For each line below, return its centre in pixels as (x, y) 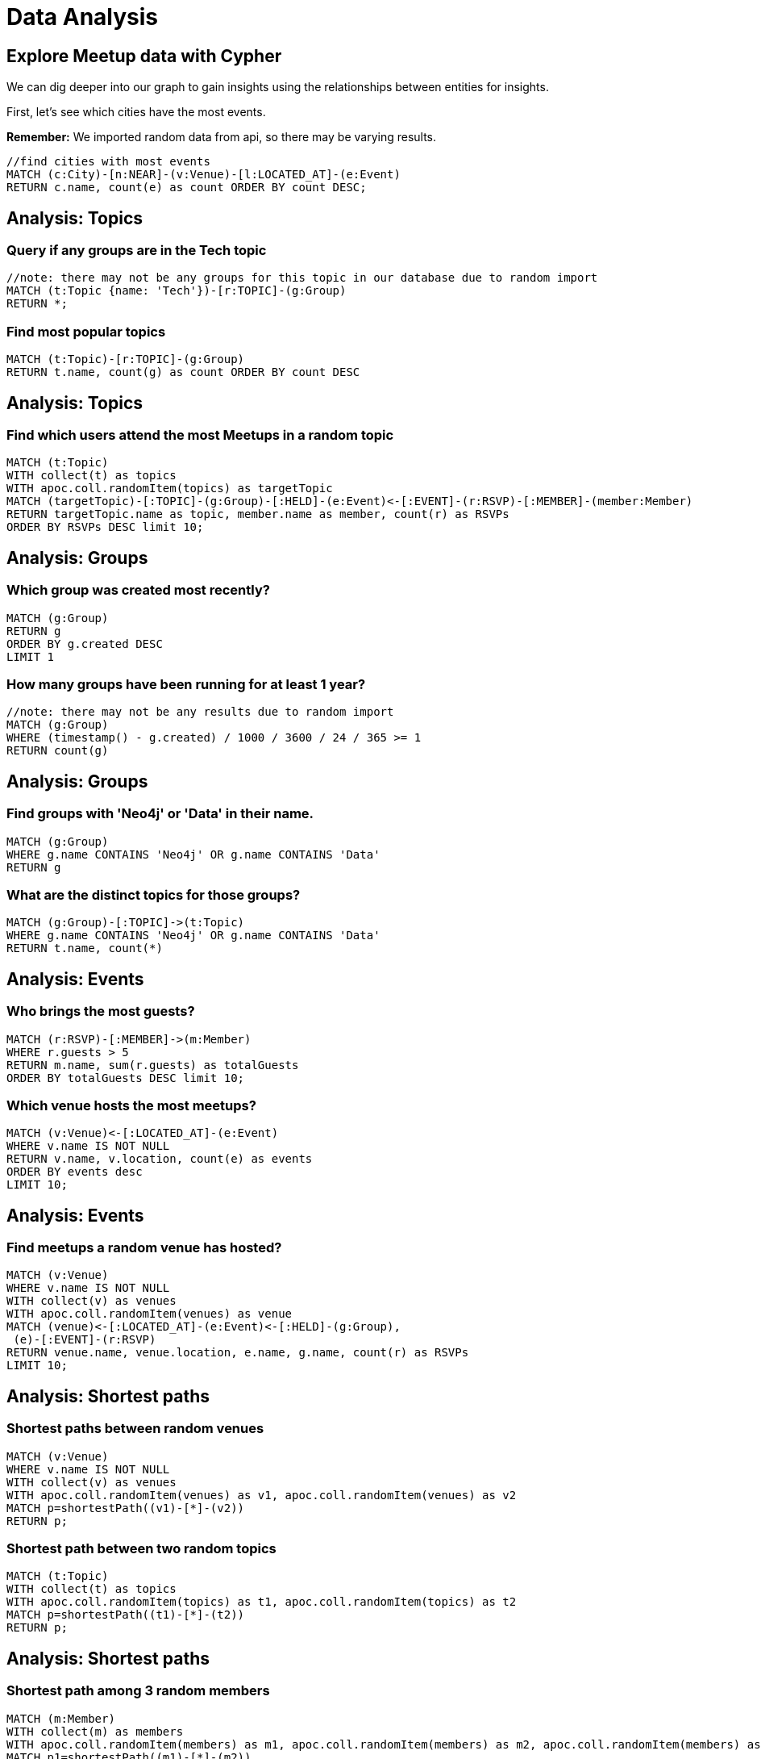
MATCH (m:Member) (61, 1718)
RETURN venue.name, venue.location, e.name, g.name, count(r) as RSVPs (238, 1353)
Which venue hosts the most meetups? (131, 1105)
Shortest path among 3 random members (138, 1691)
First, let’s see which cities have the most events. (136, 112)
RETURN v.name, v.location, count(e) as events (160, 1159)
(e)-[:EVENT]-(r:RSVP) (85, 1340)
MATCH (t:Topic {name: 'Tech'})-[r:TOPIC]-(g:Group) (177, 291)
